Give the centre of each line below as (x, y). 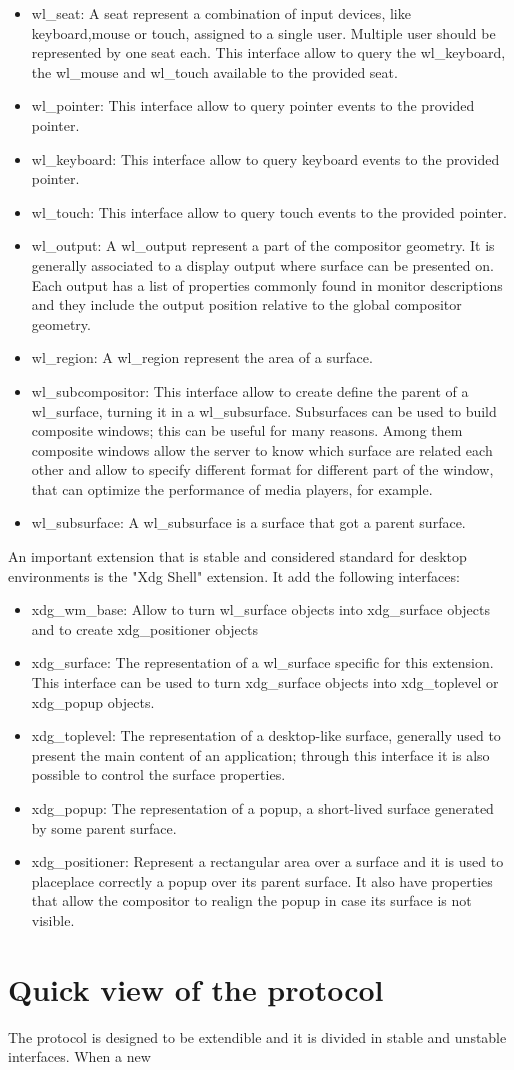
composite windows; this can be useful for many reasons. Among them (247, 430)
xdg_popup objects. (93, 701)
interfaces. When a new (79, 1056)
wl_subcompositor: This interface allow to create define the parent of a (250, 390)
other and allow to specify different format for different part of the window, (262, 469)
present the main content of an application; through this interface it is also (260, 754)
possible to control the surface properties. (158, 774)
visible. (53, 919)
